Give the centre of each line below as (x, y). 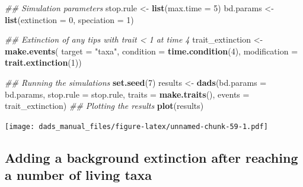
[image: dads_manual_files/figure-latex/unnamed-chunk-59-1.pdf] (136, 126)
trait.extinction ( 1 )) (43, 62)
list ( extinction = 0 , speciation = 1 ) (69, 19)
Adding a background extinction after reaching (151, 157)
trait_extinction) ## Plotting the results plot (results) (104, 106)
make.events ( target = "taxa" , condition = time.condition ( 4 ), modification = (151, 51)
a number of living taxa (79, 175)
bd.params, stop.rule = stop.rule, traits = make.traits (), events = (127, 94)
